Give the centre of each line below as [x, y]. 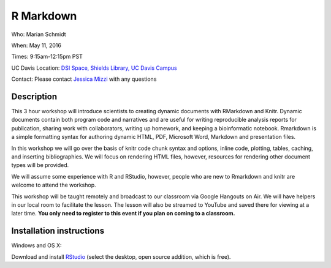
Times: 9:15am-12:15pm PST [47, 57]
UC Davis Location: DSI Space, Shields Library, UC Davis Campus [94, 68]
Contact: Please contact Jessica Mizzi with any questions [84, 79]
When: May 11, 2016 [36, 45]
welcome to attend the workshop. [54, 185]
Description [34, 96]
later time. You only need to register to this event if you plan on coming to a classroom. [123, 214]
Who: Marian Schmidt [39, 34]
